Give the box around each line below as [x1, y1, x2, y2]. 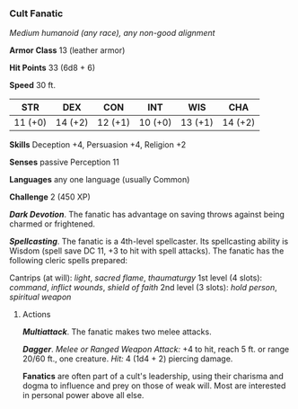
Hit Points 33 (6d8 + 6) [9, 62, 96, 74]
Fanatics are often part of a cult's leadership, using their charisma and [22, 371, 285, 382]
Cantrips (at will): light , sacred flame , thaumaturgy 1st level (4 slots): [9, 272, 263, 283]
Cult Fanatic [9, 7, 64, 20]
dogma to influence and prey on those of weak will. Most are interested [22, 380, 286, 391]
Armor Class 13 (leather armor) [9, 45, 126, 56]
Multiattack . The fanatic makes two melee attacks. [22, 326, 213, 337]
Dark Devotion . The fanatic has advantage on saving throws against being [9, 209, 285, 220]
